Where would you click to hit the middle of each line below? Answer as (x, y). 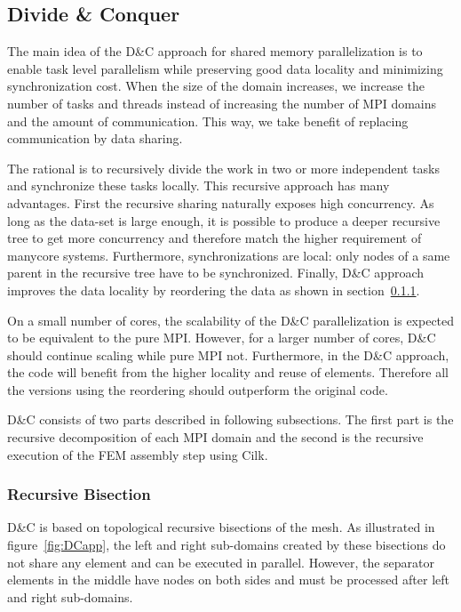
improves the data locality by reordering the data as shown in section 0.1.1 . (214, 290)
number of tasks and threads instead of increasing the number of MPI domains (222, 103)
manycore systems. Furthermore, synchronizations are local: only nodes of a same (229, 255)
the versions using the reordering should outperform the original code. (198, 389)
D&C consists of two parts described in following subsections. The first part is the (230, 419)
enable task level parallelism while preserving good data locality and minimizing (225, 68)
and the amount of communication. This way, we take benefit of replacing (208, 121)
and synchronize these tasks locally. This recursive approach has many (199, 185)
